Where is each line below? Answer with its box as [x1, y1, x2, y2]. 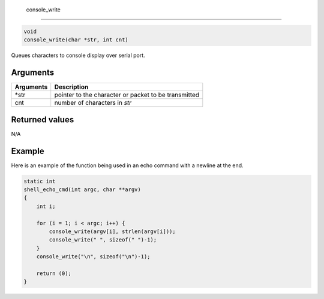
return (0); [36, 270, 72, 277]
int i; [36, 203, 56, 210]
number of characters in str [54, 99, 132, 107]
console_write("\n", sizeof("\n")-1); [36, 253, 151, 260]
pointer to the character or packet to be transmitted [54, 90, 200, 99]
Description [54, 83, 89, 91]
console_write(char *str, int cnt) [23, 37, 128, 43]
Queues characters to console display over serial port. [11, 52, 145, 59]
